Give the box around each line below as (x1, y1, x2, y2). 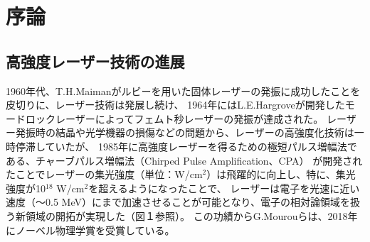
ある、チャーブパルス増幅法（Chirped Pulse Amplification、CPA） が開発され (6, 153, 363, 167)
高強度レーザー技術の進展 (6, 50, 185, 72)
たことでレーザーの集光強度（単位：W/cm (6, 167, 203, 182)
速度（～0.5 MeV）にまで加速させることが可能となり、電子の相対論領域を (6, 194, 350, 209)
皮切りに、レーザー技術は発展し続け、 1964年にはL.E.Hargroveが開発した (6, 97, 345, 112)
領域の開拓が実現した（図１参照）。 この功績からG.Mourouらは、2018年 (25, 208, 358, 223)
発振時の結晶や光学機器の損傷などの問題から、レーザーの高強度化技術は (15, 125, 354, 140)
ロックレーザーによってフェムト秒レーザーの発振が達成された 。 (25, 111, 324, 126)
